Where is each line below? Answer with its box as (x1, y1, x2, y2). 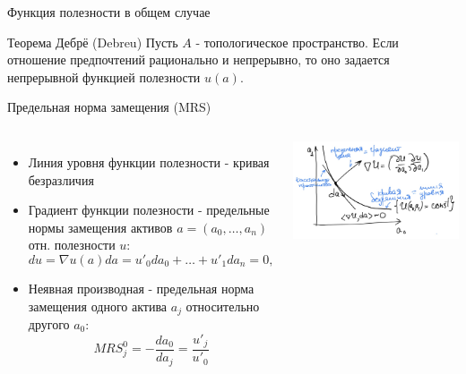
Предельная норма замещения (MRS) (7, 98, 211, 116)
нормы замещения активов (28, 217, 173, 236)
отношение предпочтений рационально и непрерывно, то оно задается (7, 50, 390, 69)
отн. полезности (28, 235, 116, 254)
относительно (186, 296, 260, 315)
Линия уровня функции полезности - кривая (28, 152, 270, 171)
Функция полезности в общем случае (7, 3, 211, 21)
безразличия (28, 170, 94, 189)
